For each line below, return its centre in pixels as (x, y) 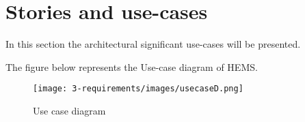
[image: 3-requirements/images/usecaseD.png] (138, 89)
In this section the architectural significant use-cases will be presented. (153, 44)
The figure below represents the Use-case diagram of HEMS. (132, 66)
